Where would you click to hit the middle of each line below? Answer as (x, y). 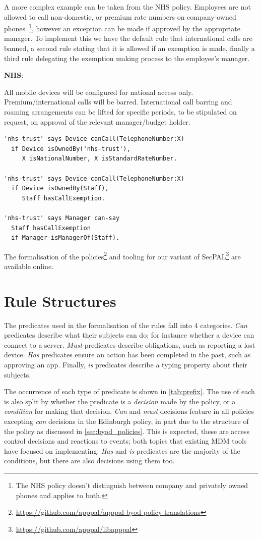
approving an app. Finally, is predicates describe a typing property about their (126, 365)
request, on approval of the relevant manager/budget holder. (97, 121)
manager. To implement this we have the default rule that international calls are (128, 38)
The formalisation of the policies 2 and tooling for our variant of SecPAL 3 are (122, 255)
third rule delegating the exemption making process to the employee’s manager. (127, 58)
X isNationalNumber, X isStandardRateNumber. (100, 159)
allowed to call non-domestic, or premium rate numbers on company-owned (120, 16)
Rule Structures (60, 301)
